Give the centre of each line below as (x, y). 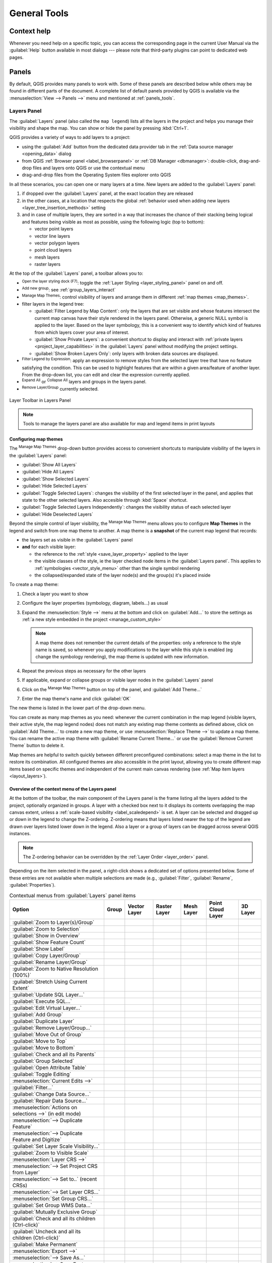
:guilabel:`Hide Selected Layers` (55, 486)
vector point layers (54, 229)
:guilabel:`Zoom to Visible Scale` (51, 1153)
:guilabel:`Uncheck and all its (47, 1231)
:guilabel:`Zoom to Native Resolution (55, 968)
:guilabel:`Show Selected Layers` (56, 479)
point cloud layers (53, 250)
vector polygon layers (57, 243)
